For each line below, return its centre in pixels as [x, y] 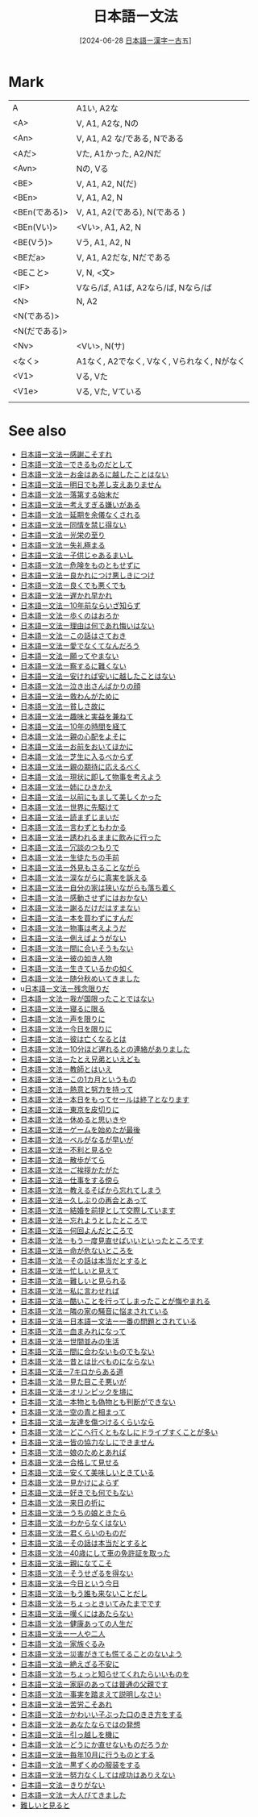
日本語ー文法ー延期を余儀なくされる [80, 515]
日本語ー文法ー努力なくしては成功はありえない [98, 1774]
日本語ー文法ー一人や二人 [62, 1633]
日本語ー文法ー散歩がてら [62, 1160]
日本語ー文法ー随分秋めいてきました [80, 978]
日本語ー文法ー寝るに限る [62, 1008]
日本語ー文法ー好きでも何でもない [77, 1492]
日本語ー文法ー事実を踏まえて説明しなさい [91, 1694]
